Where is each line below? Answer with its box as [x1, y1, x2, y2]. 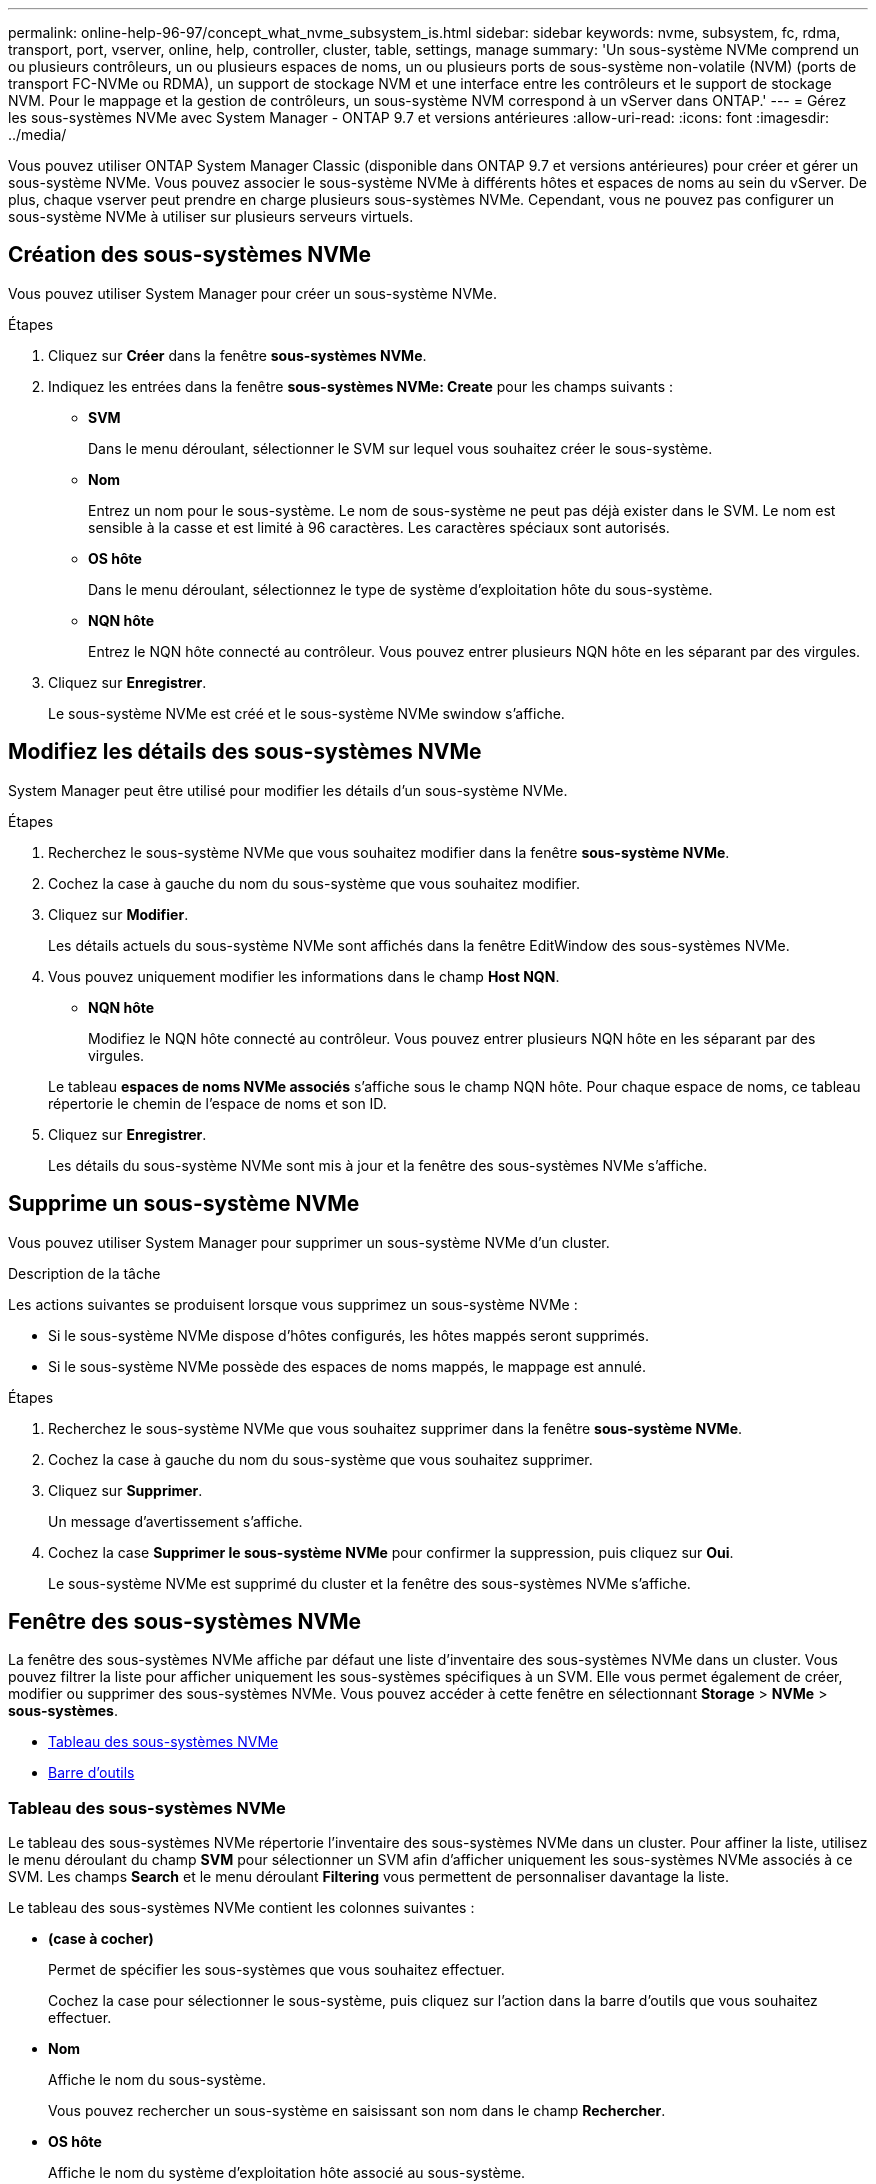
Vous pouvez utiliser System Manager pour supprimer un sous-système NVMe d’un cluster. [8, 1233, 610, 1251]
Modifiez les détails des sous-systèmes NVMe [8, 739, 482, 765]
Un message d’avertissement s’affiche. [48, 1512, 303, 1530]
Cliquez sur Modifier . [48, 905, 189, 923]
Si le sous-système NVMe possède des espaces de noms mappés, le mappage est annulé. [48, 1357, 647, 1375]
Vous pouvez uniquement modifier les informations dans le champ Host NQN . [48, 967, 560, 985]
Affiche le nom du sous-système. [48, 2071, 266, 2089]
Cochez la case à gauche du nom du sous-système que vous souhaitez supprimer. [48, 1450, 593, 1468]
